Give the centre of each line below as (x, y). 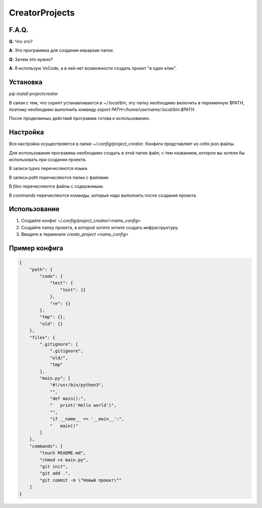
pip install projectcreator (33, 94)
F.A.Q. (19, 30)
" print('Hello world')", (83, 405)
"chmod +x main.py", (64, 460)
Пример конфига (36, 248)
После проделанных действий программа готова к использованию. (80, 119)
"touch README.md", (63, 453)
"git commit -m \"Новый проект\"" (81, 480)
